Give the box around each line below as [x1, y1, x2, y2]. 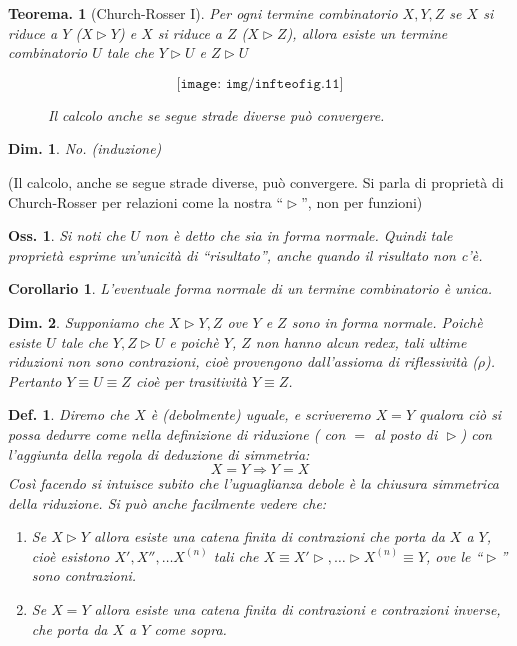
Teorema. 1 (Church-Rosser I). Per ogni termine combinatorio [8, 3, 398, 23]
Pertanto [8, 370, 62, 391]
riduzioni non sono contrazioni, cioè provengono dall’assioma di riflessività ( [8, 351, 478, 372]
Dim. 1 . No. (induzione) [8, 138, 162, 159]
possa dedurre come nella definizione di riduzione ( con [8, 423, 346, 444]
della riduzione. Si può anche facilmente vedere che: [8, 492, 327, 513]
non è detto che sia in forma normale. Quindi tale [145, 225, 453, 246]
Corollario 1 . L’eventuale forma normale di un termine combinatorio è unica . [8, 278, 492, 299]
